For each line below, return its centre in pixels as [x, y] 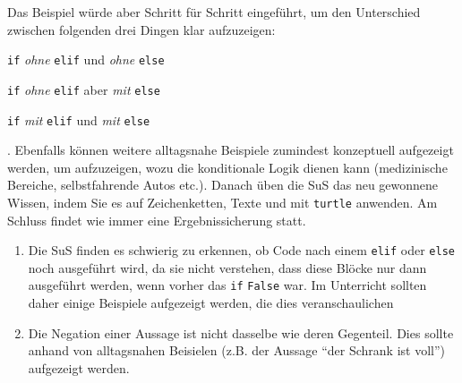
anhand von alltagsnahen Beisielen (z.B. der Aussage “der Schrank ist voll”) [237, 350]
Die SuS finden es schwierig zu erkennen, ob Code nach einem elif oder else [241, 250]
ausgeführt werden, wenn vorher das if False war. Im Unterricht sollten [227, 285]
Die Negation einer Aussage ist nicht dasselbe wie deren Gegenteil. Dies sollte [241, 332]
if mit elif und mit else [79, 119]
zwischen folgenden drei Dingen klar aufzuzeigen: [141, 29]
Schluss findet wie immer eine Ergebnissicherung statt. [157, 220]
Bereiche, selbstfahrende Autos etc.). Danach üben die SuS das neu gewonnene [223, 185]
